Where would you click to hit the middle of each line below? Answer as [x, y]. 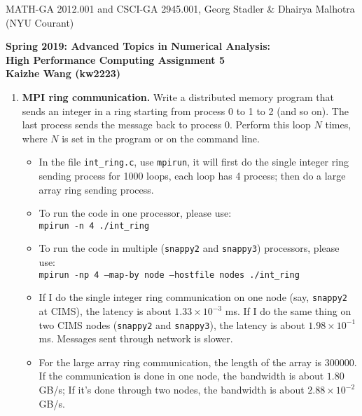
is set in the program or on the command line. [161, 138]
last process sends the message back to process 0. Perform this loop [166, 125]
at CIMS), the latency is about [105, 311]
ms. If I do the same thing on [288, 311]
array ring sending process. [96, 189]
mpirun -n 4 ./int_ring [94, 226]
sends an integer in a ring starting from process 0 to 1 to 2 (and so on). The [185, 110]
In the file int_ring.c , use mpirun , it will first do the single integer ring [194, 162]
